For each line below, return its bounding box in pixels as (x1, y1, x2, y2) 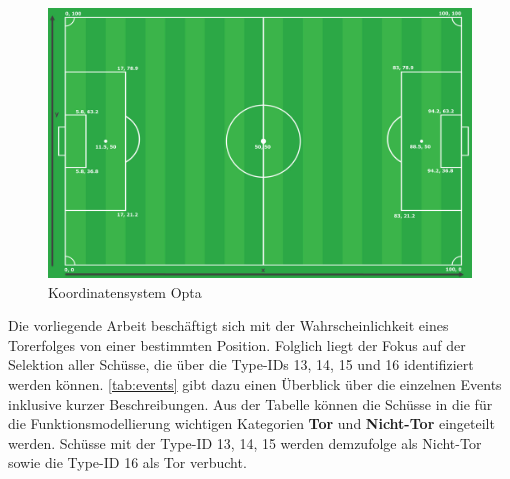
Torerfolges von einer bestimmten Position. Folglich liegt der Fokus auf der (8, 334, 466, 355)
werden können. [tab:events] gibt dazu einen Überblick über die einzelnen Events (8, 373, 502, 394)
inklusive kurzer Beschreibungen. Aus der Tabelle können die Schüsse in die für (8, 393, 493, 414)
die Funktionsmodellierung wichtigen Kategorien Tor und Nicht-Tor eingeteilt (8, 413, 495, 434)
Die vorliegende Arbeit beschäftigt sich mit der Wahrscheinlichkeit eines (8, 315, 449, 336)
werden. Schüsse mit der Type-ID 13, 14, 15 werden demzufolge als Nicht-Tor (8, 432, 482, 453)
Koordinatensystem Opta (48, 281, 202, 302)
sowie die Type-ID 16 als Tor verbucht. (8, 452, 247, 473)
